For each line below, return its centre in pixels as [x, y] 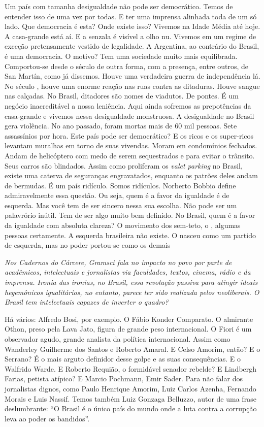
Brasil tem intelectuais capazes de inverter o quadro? [87, 302]
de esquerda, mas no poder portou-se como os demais [88, 245]
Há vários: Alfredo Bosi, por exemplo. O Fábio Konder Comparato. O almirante [129, 319]
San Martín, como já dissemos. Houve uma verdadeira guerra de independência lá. [133, 76]
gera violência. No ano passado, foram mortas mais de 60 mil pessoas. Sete [121, 126]
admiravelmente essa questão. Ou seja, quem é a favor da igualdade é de [117, 195]
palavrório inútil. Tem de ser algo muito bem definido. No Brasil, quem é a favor [130, 215]
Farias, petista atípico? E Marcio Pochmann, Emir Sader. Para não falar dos [124, 379]
